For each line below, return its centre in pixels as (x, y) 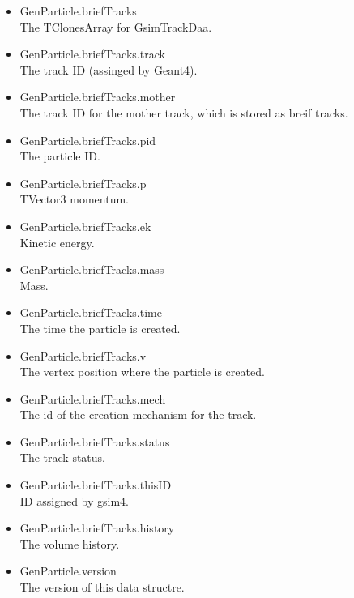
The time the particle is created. (100, 328)
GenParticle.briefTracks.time (91, 312)
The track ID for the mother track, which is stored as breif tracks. (184, 112)
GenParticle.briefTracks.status (95, 441)
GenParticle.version (68, 571)
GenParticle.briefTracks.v (83, 355)
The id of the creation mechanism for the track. (138, 414)
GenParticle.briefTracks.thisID (96, 485)
